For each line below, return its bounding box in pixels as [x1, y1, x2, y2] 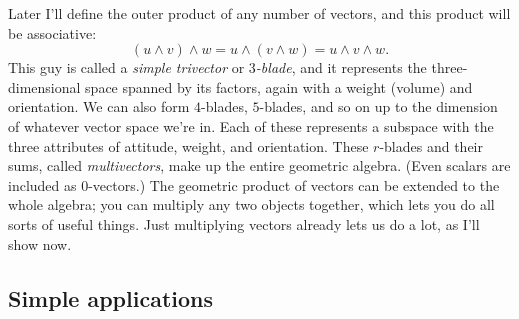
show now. [8, 233, 72, 254]
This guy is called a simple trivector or [8, 57, 245, 78]
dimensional [8, 76, 81, 97]
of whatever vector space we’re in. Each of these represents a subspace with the [8, 115, 494, 136]
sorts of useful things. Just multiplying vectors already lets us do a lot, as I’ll [8, 213, 480, 234]
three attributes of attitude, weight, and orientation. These [8, 135, 369, 156]
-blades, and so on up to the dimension [259, 96, 498, 117]
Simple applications [8, 282, 214, 313]
